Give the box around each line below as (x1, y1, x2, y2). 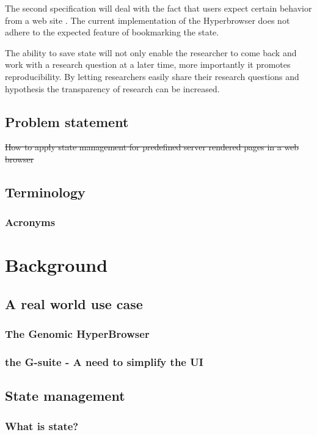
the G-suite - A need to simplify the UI (5, 354, 203, 370)
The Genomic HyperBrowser (5, 326, 150, 342)
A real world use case (5, 294, 143, 313)
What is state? (5, 418, 79, 433)
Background (5, 252, 108, 277)
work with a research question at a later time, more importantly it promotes (5, 58, 291, 71)
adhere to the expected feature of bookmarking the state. (5, 26, 219, 38)
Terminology (5, 182, 86, 201)
